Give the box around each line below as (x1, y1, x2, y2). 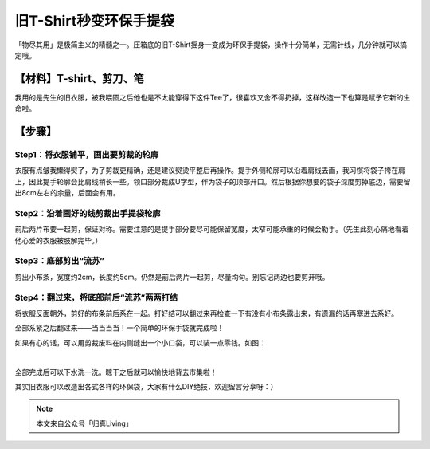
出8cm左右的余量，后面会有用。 (14, 188, 120, 198)
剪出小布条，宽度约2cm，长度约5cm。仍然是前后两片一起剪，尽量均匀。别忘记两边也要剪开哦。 (14, 272, 330, 282)
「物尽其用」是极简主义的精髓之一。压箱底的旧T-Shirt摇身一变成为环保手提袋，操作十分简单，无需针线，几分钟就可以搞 (14, 40, 408, 49)
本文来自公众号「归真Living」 (36, 419, 133, 428)
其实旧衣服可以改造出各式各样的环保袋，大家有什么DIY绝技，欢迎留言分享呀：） (14, 381, 278, 391)
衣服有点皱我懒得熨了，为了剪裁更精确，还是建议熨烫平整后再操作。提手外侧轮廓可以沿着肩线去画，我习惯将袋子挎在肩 (14, 166, 405, 175)
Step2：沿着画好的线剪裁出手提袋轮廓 (14, 207, 161, 219)
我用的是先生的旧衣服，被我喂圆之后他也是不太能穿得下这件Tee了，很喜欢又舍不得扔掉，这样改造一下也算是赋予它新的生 (14, 93, 411, 102)
